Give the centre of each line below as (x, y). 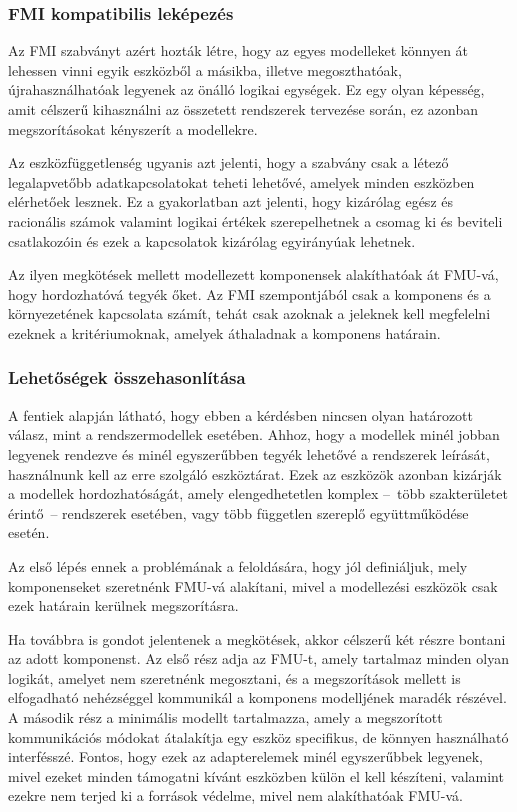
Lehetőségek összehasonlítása (127, 377)
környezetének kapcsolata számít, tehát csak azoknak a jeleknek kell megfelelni (249, 313)
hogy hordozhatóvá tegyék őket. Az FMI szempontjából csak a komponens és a (249, 293)
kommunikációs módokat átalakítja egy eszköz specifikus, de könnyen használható (258, 736)
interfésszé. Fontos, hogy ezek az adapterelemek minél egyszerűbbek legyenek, (246, 756)
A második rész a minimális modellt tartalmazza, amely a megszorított (225, 717)
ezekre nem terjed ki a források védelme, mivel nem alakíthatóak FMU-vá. (235, 795)
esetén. (29, 532)
